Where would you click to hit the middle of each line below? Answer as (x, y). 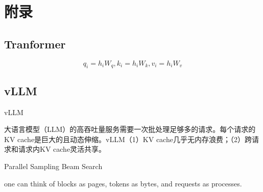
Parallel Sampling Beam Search (53, 166)
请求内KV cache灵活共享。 (62, 149)
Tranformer (35, 44)
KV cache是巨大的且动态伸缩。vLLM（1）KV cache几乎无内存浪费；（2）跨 (128, 139)
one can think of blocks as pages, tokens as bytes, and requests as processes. (123, 183)
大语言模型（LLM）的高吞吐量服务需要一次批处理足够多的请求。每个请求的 (130, 129)
